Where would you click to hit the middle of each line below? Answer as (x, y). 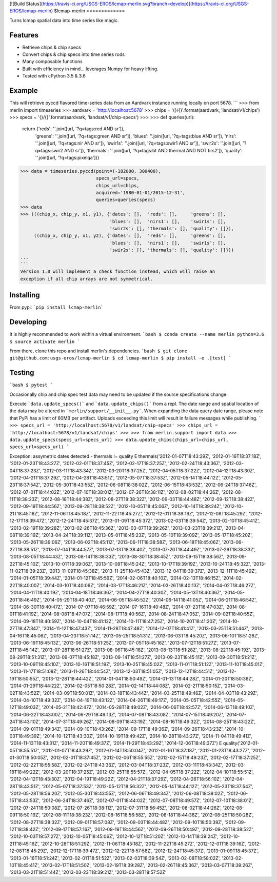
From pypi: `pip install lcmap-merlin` (56, 307)
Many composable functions (53, 62)
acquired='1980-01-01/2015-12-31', (141, 193)
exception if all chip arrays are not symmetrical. (87, 279)
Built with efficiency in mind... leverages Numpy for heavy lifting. (90, 69)
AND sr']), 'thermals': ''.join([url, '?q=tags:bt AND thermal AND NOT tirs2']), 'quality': (154, 150)
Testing (22, 373)
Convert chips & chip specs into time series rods (74, 54)
